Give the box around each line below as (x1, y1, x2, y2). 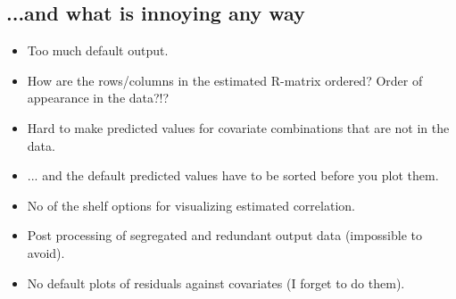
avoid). (27, 243, 65, 262)
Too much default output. (27, 41, 169, 60)
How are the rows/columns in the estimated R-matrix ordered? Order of (27, 71, 423, 89)
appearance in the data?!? (27, 88, 170, 107)
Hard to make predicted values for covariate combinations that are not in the (27, 118, 450, 137)
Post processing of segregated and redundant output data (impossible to (27, 226, 422, 245)
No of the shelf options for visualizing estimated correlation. (27, 195, 355, 214)
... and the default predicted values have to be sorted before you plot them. (27, 166, 439, 185)
